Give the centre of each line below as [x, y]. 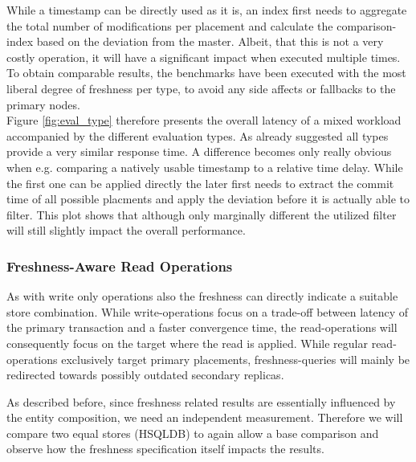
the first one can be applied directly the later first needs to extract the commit [200, 183]
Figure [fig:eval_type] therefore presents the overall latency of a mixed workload [204, 120]
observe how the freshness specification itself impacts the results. [165, 449]
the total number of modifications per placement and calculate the [170, 25]
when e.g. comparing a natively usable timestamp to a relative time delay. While [205, 167]
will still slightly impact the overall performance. [126, 230]
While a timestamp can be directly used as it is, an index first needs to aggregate [207, 10]
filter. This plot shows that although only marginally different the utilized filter [202, 214]
